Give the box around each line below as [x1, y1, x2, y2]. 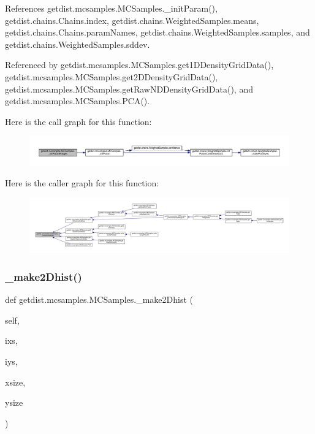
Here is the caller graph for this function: [5, 177, 159, 189]
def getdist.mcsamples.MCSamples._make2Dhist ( [5, 293, 194, 306]
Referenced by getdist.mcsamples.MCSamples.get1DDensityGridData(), [5, 58, 274, 71]
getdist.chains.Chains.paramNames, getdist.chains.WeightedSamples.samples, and [5, 26, 310, 39]
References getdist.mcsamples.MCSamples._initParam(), [5, 2, 218, 14]
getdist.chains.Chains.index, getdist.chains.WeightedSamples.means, [5, 13, 259, 26]
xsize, [5, 375, 26, 388]
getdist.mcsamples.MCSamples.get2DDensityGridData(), [5, 70, 218, 83]
